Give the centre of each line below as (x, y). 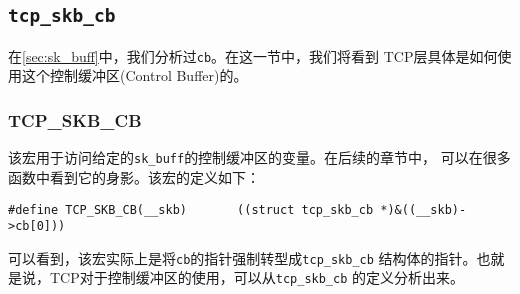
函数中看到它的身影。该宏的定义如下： (134, 176)
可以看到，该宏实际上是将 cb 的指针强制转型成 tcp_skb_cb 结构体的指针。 (242, 257)
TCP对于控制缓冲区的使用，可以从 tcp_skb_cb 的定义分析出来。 (257, 277)
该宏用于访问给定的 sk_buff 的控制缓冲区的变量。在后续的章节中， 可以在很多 (259, 157)
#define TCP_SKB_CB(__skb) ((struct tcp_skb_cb (191, 209)
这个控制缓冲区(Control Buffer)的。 (134, 75)
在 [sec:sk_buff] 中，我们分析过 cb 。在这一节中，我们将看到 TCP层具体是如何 (253, 55)
